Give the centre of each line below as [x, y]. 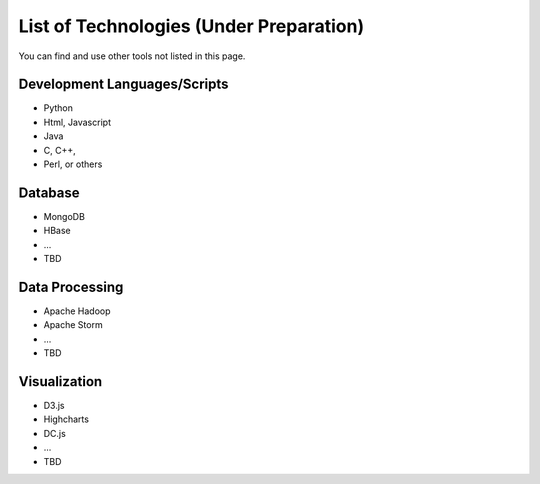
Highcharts [66, 419]
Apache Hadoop [77, 311]
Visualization [60, 381]
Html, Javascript [77, 122]
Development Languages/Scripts [123, 84]
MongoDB [64, 216]
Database [49, 192]
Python [58, 108]
